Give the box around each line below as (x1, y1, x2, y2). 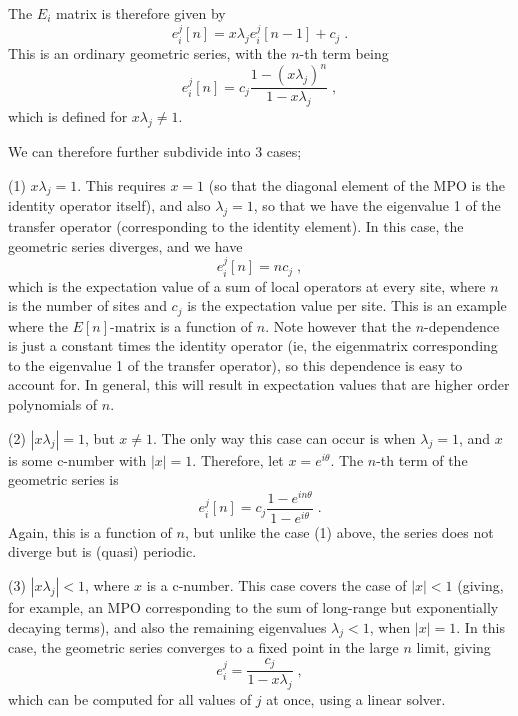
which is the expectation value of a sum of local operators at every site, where (8, 275, 486, 296)
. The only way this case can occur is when (152, 427, 416, 448)
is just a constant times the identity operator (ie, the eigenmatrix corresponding (8, 335, 498, 356)
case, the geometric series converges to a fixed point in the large (8, 637, 399, 658)
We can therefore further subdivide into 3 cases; (8, 140, 302, 161)
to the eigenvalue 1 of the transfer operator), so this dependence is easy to (8, 354, 463, 375)
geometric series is (8, 469, 119, 490)
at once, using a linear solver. (266, 689, 446, 710)
